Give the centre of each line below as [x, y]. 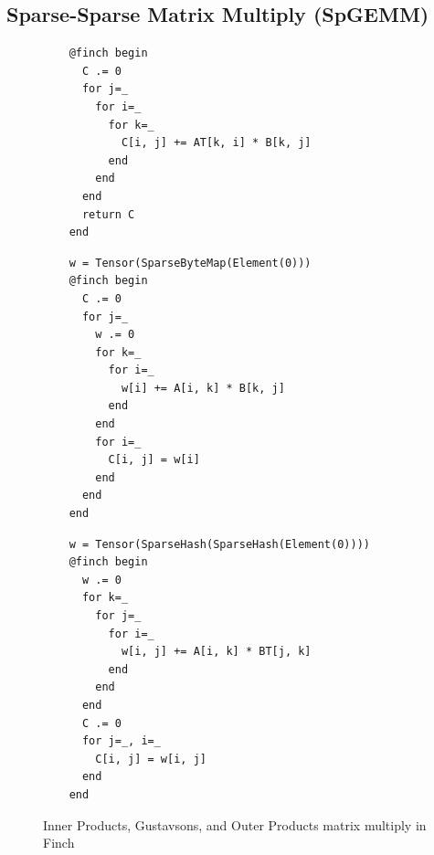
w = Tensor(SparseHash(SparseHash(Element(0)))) [219, 544]
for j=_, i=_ [121, 741]
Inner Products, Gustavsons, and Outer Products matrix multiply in [235, 824]
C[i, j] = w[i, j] [151, 759]
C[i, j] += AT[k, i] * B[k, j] [216, 143]
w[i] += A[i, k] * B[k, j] [203, 388]
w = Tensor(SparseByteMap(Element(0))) [190, 263]
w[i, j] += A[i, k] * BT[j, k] [216, 652]
